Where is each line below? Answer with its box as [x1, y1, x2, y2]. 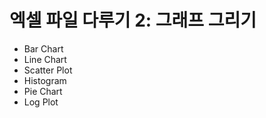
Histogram [23, 74, 67, 86]
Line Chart [23, 53, 67, 65]
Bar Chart [23, 42, 64, 55]
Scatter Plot [23, 64, 73, 76]
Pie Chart [23, 85, 63, 97]
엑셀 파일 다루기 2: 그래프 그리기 [9, 9, 257, 32]
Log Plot [23, 96, 59, 108]
